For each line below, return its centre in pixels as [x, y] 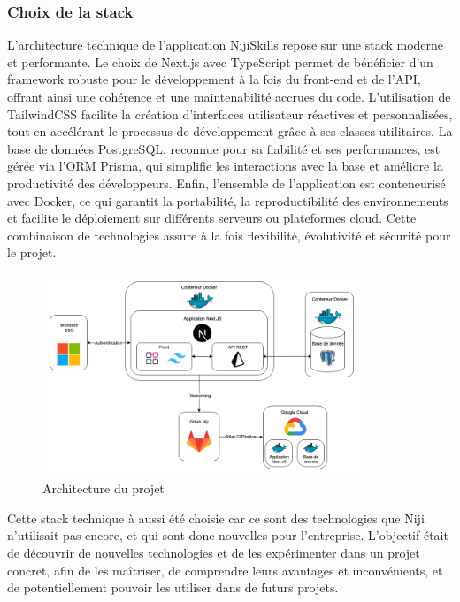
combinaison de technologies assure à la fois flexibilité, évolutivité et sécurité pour [229, 235]
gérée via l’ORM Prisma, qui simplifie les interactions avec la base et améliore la [225, 166]
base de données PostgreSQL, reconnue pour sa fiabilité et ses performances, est [224, 148]
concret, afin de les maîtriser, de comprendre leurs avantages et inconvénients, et [225, 570]
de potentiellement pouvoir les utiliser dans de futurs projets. [173, 587]
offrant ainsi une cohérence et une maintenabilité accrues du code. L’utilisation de [229, 96]
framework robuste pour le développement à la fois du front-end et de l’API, [214, 79]
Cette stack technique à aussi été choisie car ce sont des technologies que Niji [216, 518]
